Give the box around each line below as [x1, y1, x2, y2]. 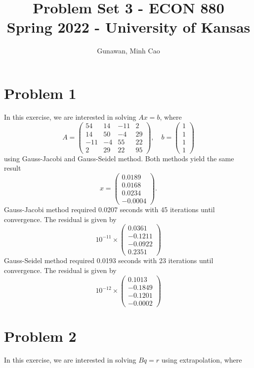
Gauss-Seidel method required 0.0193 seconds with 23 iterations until [4, 255, 213, 266]
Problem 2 [4, 325, 77, 346]
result [4, 163, 21, 173]
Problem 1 [4, 83, 77, 103]
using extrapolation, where [161, 354, 242, 365]
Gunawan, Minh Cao [97, 46, 160, 56]
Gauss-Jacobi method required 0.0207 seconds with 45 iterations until [4, 204, 215, 214]
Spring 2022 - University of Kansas [6, 17, 251, 37]
